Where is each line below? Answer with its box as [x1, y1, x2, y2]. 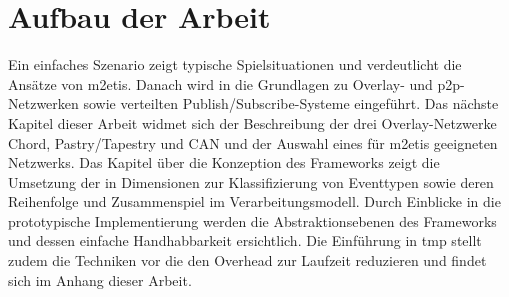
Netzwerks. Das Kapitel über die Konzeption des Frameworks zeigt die [8, 152, 440, 173]
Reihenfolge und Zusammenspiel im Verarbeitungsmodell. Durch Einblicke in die [8, 191, 501, 212]
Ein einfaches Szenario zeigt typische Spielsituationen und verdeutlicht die [8, 54, 462, 75]
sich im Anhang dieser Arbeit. [8, 269, 192, 290]
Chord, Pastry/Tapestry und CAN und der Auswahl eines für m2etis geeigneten [8, 132, 498, 153]
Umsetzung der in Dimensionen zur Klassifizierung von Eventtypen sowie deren [8, 171, 494, 192]
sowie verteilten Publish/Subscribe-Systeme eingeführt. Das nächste [83, 93, 499, 114]
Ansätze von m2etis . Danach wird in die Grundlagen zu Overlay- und [8, 73, 433, 94]
